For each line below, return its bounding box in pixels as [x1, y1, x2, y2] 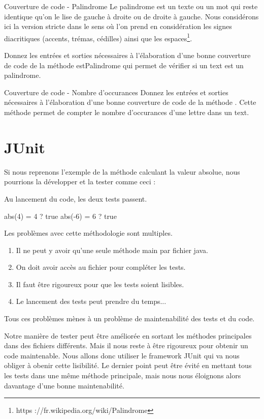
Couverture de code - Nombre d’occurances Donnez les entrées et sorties [4, 87, 228, 97]
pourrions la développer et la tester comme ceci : [4, 176, 156, 187]
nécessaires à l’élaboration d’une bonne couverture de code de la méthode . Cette [4, 97, 256, 107]
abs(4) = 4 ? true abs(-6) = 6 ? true [4, 210, 117, 221]
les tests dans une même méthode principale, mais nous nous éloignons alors [4, 370, 241, 381]
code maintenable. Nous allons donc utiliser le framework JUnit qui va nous [4, 350, 240, 360]
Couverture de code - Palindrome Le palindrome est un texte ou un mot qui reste [4, 1, 258, 11]
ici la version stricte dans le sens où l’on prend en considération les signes [4, 21, 232, 32]
